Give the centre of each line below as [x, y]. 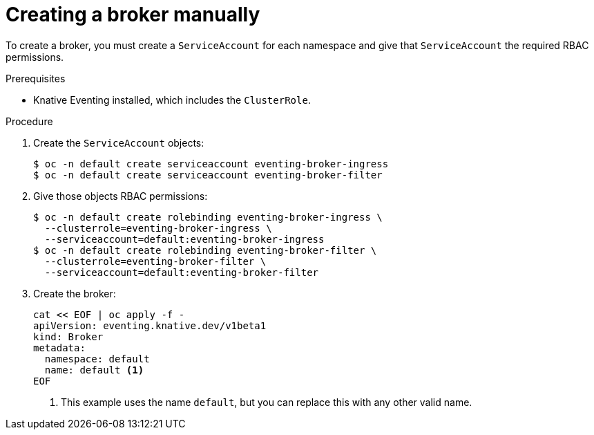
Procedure [29, 121]
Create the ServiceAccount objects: [119, 142]
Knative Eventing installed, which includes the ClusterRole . [172, 100]
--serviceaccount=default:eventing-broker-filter [182, 272]
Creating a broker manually [133, 15]
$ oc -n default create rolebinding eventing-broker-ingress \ [208, 217]
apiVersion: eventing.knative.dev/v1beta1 [150, 325]
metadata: [59, 348]
